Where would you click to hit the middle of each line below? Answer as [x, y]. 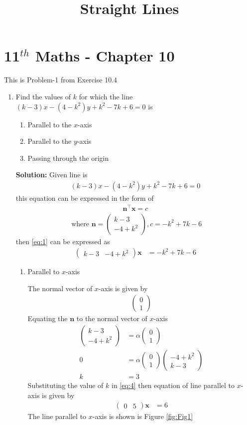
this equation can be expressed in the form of [85, 198]
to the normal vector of [112, 318]
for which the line [106, 96]
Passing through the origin [68, 158]
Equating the [48, 318]
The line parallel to [57, 416]
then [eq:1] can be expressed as [63, 241]
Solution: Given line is [52, 175]
